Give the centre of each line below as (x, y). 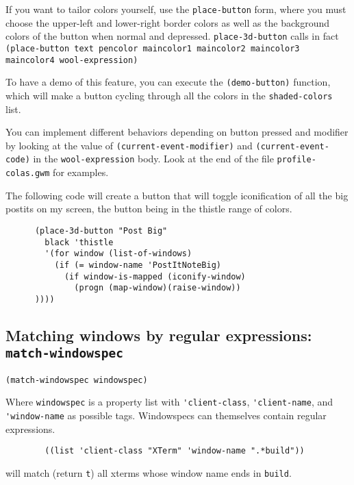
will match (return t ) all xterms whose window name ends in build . (149, 472)
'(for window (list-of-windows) (118, 254)
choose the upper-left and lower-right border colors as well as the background (168, 22)
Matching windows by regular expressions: (159, 335)
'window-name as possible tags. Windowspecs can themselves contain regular (166, 415)
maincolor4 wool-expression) (72, 60)
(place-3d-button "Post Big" (101, 231)
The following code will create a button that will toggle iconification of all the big (177, 195)
